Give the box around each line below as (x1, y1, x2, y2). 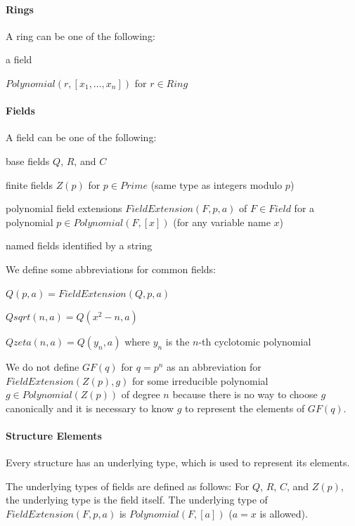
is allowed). (259, 506, 308, 521)
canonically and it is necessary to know (6, 400, 174, 415)
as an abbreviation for (167, 360, 262, 374)
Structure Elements (6, 428, 102, 443)
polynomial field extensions (6, 201, 122, 216)
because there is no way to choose (172, 387, 318, 402)
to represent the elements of (185, 400, 305, 415)
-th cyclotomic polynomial (198, 334, 311, 349)
